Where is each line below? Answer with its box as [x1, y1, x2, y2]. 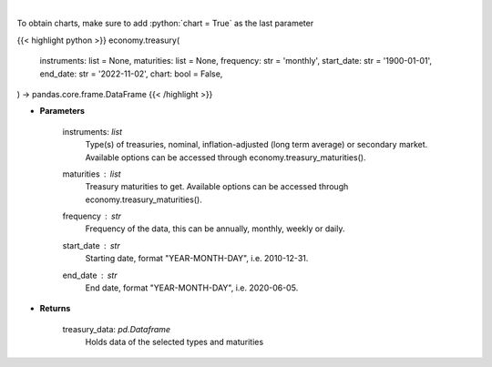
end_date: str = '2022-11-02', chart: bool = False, [39, 68, 223, 79]
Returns [39, 303, 71, 314]
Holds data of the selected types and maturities [85, 337, 264, 348]
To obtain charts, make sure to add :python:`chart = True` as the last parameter [16, 18, 314, 29]
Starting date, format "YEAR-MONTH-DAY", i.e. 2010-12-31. [85, 253, 309, 264]
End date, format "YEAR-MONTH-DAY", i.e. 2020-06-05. [85, 282, 299, 293]
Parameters [39, 106, 86, 117]
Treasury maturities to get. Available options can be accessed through [85, 181, 349, 192]
